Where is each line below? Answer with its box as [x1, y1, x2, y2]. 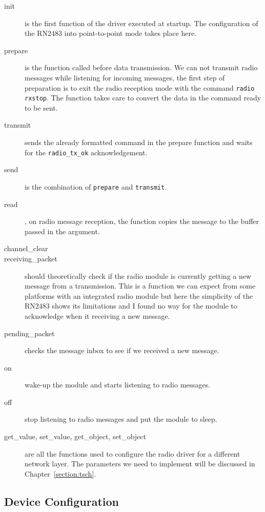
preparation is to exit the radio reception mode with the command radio [25, 82, 255, 93]
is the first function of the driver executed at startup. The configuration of [25, 17, 258, 28]
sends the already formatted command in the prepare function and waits [25, 137, 253, 148]
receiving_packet [4, 253, 57, 263]
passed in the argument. [25, 226, 100, 236]
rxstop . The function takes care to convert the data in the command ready [25, 92, 261, 103]
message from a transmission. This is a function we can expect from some [25, 280, 256, 291]
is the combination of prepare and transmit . [25, 181, 167, 192]
